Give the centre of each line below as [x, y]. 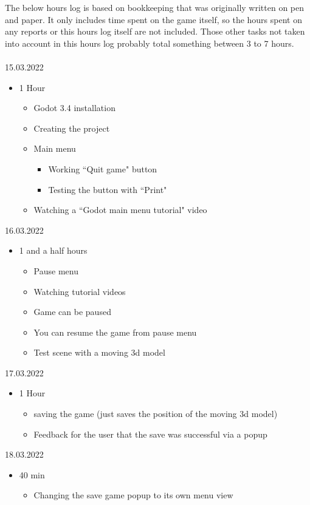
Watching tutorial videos [80, 291]
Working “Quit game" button [103, 168]
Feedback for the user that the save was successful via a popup [150, 434]
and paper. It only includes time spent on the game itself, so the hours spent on [153, 19]
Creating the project [72, 128]
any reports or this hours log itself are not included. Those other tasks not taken [155, 31]
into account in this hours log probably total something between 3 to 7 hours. [150, 43]
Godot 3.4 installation [74, 108]
